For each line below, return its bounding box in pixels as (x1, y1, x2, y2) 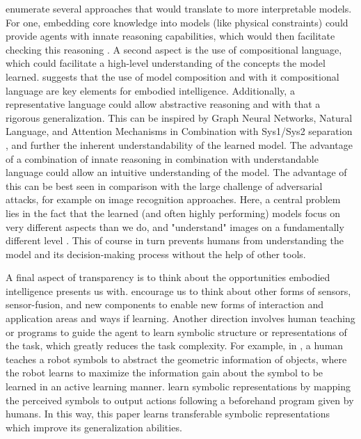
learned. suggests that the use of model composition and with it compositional (6, 69, 339, 83)
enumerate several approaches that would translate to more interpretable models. (6, 1, 352, 15)
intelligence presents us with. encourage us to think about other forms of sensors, (6, 283, 351, 298)
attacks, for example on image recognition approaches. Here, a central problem (6, 192, 341, 207)
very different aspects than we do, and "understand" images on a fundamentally (6, 219, 344, 234)
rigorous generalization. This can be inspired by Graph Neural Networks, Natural (6, 110, 353, 125)
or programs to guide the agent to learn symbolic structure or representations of (6, 324, 347, 339)
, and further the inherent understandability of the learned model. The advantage (6, 137, 353, 152)
